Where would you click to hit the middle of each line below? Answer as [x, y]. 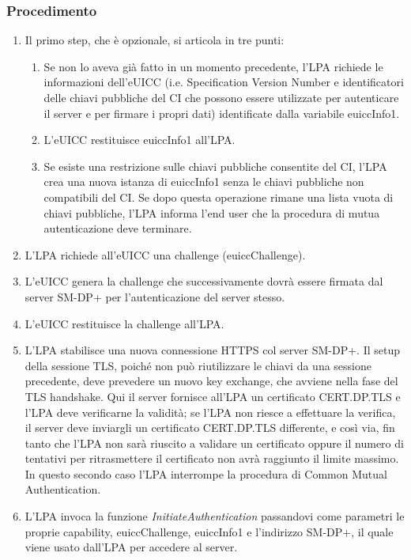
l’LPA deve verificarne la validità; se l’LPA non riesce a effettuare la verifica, [210, 412]
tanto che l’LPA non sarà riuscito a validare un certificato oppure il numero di [214, 443]
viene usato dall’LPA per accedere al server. [131, 547]
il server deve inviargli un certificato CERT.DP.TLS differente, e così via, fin [210, 428]
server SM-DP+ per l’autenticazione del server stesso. [155, 296]
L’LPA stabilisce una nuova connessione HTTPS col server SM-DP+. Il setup [212, 350]
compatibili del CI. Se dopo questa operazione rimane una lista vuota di [219, 197]
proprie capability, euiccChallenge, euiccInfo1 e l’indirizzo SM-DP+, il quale [209, 531]
